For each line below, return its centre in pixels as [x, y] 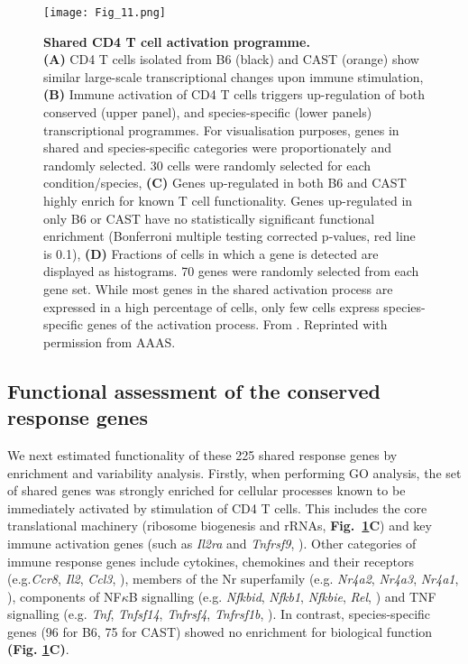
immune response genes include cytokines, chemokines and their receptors [211, 561]
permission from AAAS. [110, 341]
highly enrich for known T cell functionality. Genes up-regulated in [228, 200]
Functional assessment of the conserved [194, 390]
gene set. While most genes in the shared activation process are [218, 288]
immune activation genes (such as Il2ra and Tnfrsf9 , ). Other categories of [212, 543]
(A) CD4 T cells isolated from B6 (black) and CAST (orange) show [231, 59]
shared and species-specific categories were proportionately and [217, 148]
